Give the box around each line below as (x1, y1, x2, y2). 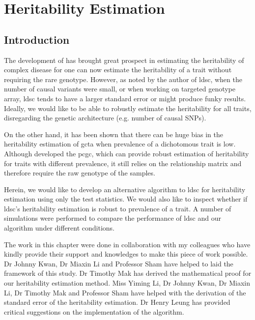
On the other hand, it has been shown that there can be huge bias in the (4, 129, 223, 139)
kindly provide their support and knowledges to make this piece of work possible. (4, 249, 248, 259)
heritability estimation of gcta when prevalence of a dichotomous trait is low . (4, 139, 236, 149)
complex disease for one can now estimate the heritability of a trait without (4, 64, 232, 75)
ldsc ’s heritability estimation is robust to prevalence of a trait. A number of (4, 203, 231, 213)
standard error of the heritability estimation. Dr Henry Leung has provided (4, 297, 230, 307)
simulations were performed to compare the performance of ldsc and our (4, 213, 221, 223)
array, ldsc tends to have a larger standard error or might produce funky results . (4, 93, 246, 103)
